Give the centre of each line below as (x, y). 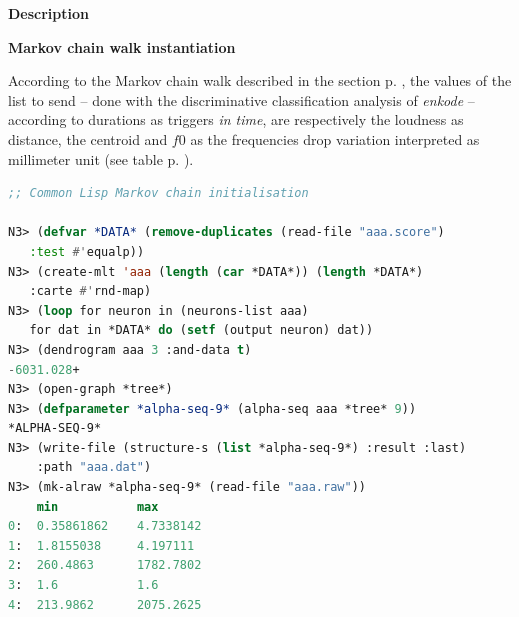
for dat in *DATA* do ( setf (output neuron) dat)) (201, 330)
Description (49, 13)
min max (97, 506)
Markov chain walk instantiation (122, 46)
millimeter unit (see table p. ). (101, 158)
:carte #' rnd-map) (90, 291)
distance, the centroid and (88, 138)
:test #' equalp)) (87, 251)
